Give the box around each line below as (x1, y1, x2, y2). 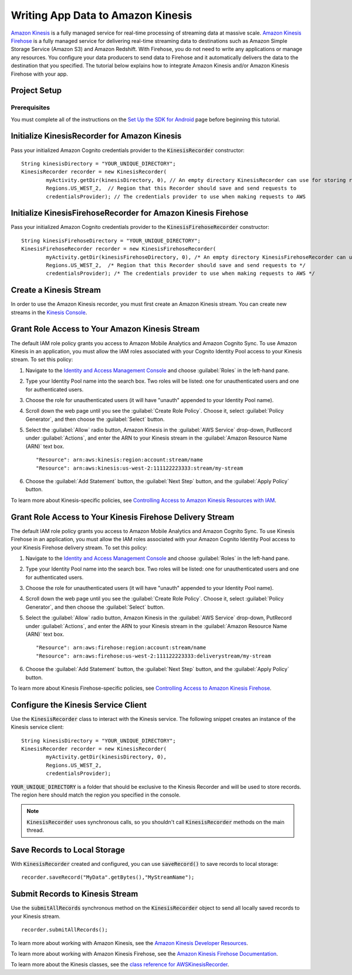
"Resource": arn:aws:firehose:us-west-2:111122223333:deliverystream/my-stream (36, 652, 271, 659)
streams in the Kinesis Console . (11, 309, 87, 316)
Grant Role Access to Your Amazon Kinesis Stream (11, 324, 200, 334)
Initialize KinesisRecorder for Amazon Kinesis (11, 131, 182, 141)
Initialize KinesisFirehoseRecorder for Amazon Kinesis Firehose (11, 208, 249, 218)
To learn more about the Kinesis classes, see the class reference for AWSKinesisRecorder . (11, 961, 229, 968)
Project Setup (11, 86, 62, 96)
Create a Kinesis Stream (11, 285, 101, 295)
